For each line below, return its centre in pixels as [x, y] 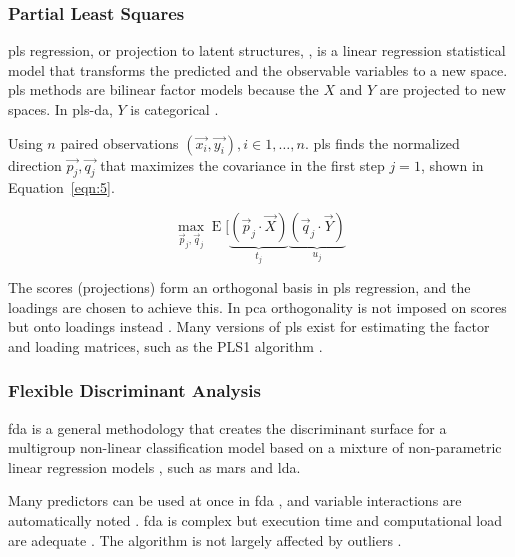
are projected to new [442, 89]
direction [35, 164]
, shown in [452, 164]
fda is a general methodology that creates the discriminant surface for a [227, 427]
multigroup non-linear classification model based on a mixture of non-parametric [255, 447]
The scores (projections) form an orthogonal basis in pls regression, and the [239, 287]
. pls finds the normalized [382, 142]
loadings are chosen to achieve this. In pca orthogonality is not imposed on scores [257, 306]
